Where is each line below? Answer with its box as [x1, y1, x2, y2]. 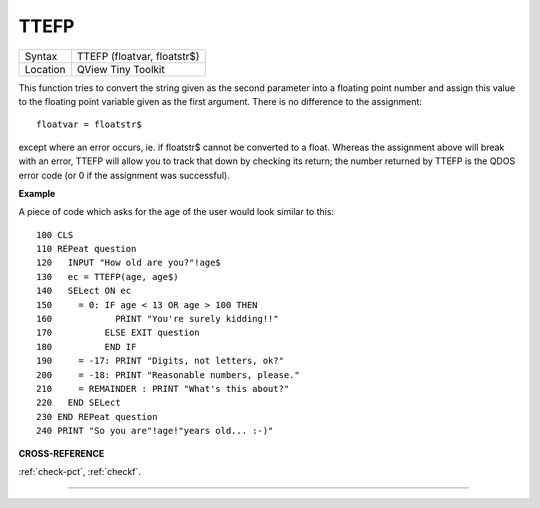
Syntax [24, 49, 58, 63]
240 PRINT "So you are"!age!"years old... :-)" [36, 425, 274, 437]
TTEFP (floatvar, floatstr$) [76, 49, 200, 63]
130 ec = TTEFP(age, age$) [36, 271, 179, 282]
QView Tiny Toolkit [76, 62, 165, 76]
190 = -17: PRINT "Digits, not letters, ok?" [36, 355, 285, 367]
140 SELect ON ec [36, 285, 132, 297]
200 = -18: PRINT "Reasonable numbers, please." [36, 369, 300, 380]
